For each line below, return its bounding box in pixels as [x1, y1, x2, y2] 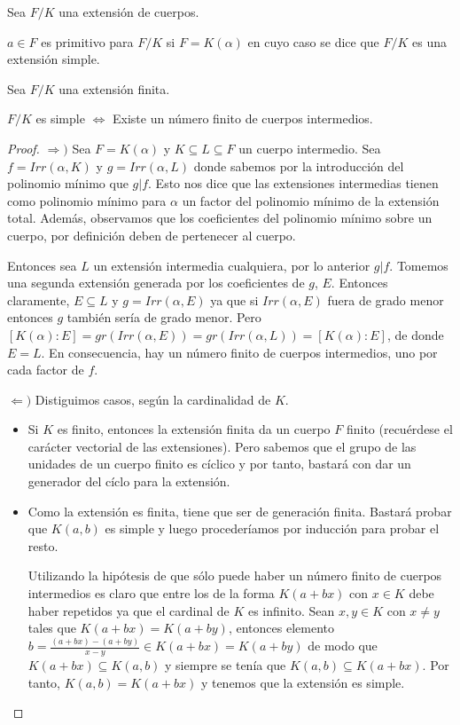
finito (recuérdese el [346, 420, 453, 438]
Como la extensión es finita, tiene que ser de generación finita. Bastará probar [27, 501, 452, 520]
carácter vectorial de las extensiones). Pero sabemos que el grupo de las [27, 437, 417, 455]
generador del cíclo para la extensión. [27, 472, 230, 491]
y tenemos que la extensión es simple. [200, 673, 405, 691]
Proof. [7, 138, 40, 157]
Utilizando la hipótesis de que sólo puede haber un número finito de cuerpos [27, 566, 442, 585]
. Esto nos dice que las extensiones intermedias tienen [148, 174, 439, 193]
